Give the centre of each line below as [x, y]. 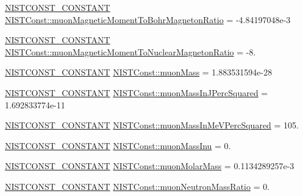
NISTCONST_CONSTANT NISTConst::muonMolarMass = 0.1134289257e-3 [150, 166]
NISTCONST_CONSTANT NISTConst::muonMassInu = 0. [118, 145]
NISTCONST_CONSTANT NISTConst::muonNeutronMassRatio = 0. [137, 186]
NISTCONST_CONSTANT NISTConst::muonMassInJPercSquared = [137, 92]
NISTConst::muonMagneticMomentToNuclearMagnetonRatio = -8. [130, 51]
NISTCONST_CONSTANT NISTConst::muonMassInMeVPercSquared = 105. [152, 125]
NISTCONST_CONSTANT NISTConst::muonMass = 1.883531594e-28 [139, 72]
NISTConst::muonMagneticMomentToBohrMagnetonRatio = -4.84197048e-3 [148, 19]
